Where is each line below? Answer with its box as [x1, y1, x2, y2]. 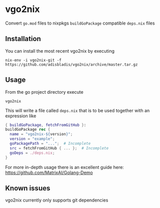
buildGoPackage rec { [5, 127, 51, 132]
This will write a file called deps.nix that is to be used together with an [5, 107, 150, 113]
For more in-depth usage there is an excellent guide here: [5, 164, 124, 170]
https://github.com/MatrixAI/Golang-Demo [5, 169, 93, 175]
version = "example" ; [10, 136, 55, 141]
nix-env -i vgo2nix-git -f [5, 58, 62, 63]
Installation [5, 35, 41, 43]
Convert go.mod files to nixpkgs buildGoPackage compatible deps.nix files [5, 20, 155, 26]
